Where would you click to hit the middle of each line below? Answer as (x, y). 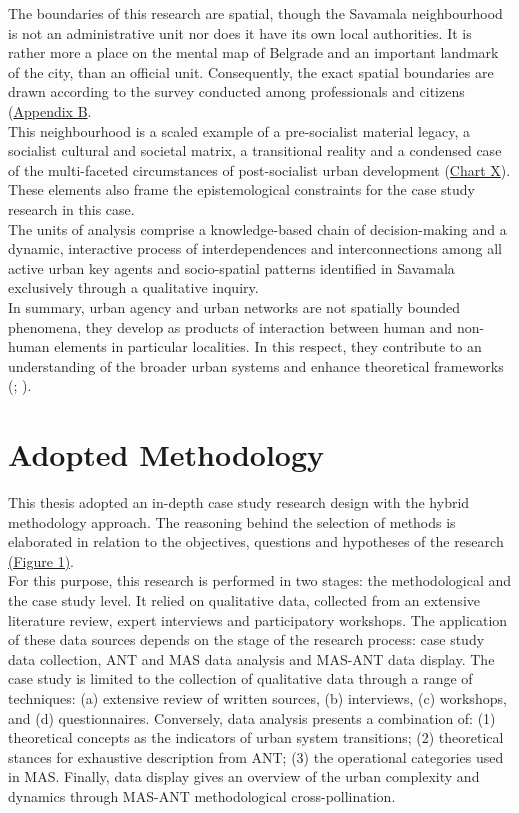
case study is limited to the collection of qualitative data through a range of (240, 678)
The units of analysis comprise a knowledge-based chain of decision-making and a (257, 228)
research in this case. (71, 208)
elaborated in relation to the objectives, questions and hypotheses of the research (256, 541)
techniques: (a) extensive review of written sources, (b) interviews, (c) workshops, (257, 697)
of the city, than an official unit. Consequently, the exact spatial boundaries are (251, 71)
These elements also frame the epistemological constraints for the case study (241, 189)
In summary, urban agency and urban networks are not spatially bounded (234, 306)
